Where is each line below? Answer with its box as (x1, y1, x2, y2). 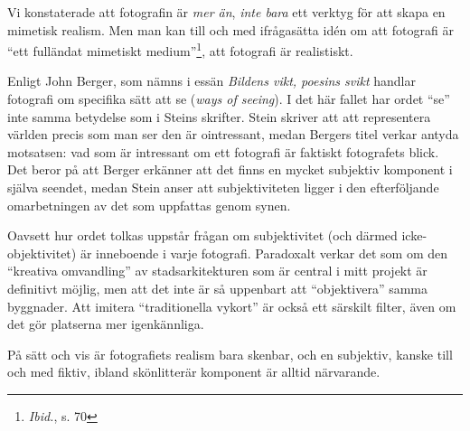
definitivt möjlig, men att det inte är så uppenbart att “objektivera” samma (7, 278, 428, 297)
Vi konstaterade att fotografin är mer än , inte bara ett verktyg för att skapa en (7, 3, 446, 21)
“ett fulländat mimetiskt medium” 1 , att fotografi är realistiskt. (7, 39, 353, 60)
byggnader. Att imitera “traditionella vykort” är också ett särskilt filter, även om (7, 296, 456, 315)
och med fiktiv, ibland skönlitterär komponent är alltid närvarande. (7, 362, 381, 381)
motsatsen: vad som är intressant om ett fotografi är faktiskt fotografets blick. (7, 142, 439, 161)
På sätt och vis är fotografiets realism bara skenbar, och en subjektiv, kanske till (7, 344, 453, 363)
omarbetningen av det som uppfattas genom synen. (7, 195, 291, 214)
